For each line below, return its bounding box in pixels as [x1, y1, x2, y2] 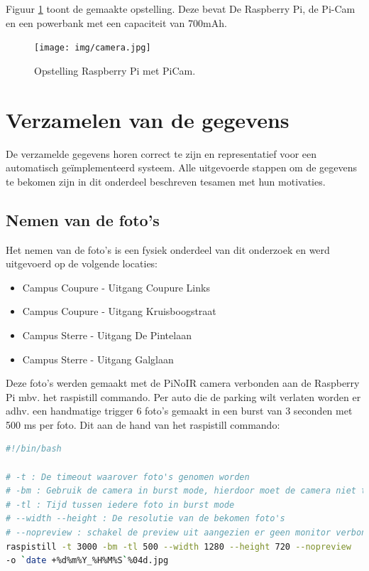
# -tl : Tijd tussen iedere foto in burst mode [6, 499, 235, 510]
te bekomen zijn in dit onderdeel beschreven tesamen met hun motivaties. [6, 174, 326, 188]
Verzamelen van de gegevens [6, 105, 290, 134]
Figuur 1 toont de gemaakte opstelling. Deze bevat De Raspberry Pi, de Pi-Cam [6, 1, 356, 16]
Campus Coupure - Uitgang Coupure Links [22, 279, 210, 294]
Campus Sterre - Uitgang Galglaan [22, 351, 174, 366]
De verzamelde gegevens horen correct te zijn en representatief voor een [6, 146, 317, 161]
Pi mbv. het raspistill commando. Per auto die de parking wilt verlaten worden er [6, 389, 361, 404]
